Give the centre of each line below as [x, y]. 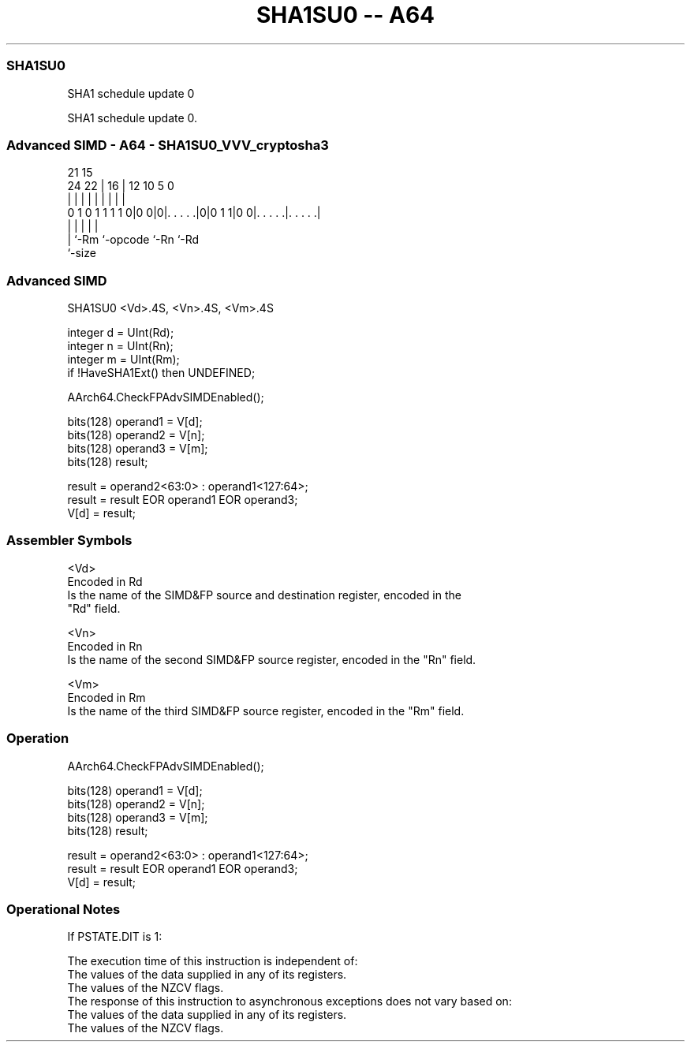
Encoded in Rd [105, 581]
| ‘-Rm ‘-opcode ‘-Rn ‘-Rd [133, 240]
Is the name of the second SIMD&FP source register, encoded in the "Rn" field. [272, 659]
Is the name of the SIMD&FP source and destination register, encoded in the [264, 595]
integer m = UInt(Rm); [123, 359]
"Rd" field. [94, 608]
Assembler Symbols [69, 541]
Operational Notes [63, 909]
